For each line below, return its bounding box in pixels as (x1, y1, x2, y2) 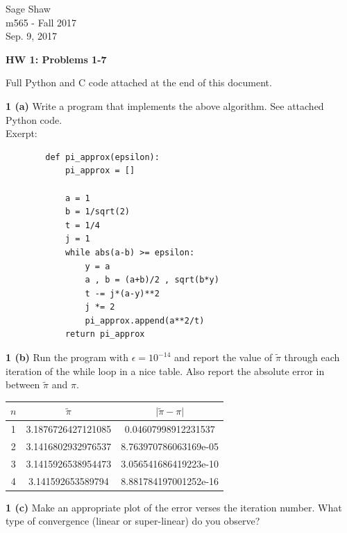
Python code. (6, 112, 62, 127)
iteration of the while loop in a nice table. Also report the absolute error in (6, 363, 325, 378)
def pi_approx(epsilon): (45, 152, 160, 162)
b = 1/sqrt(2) (65, 207, 130, 217)
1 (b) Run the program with (6, 350, 129, 365)
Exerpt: (6, 126, 37, 141)
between (6, 377, 40, 392)
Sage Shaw (6, 1, 51, 15)
